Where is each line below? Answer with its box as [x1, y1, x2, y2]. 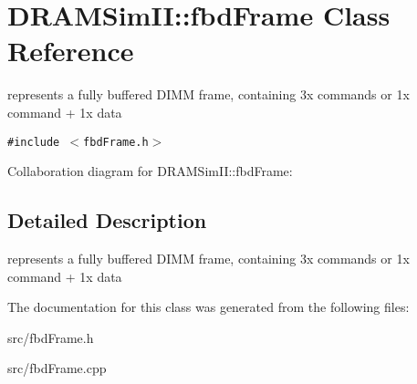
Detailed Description [7, 206, 207, 234]
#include [7, 135, 60, 149]
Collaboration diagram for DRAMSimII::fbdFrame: [7, 161, 293, 181]
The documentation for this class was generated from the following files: [7, 297, 410, 317]
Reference [7, 32, 134, 69]
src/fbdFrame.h [7, 327, 94, 347]
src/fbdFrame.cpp [7, 358, 107, 378]
